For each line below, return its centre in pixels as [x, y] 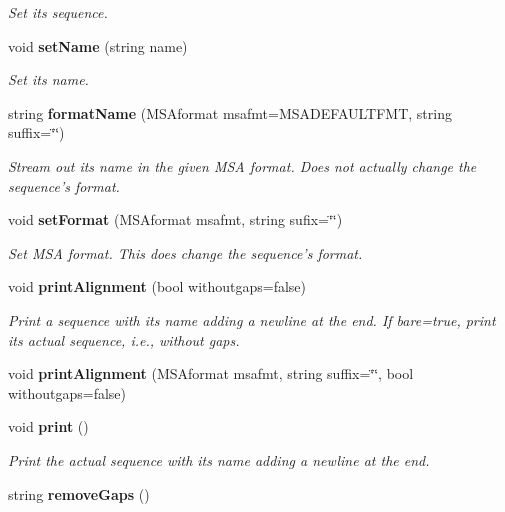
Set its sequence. [58, 12]
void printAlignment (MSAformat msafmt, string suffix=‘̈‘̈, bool [211, 373]
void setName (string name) [98, 45]
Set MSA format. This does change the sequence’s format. [185, 252]
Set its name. [48, 79]
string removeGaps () [79, 493]
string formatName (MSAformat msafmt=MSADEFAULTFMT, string [230, 112]
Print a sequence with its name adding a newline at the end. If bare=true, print [252, 319]
